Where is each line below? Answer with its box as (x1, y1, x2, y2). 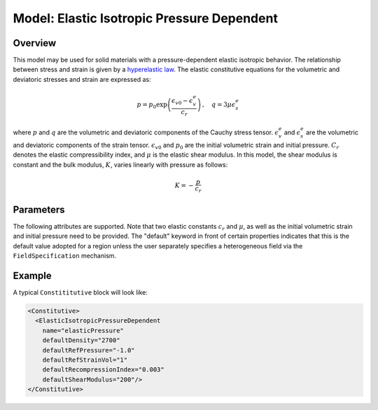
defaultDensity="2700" (42, 337, 120, 344)
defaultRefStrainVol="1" (42, 356, 128, 364)
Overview (13, 37, 57, 49)
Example (13, 269, 52, 281)
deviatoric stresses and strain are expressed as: (13, 75, 151, 83)
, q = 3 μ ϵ (202, 101, 236, 108)
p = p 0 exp (136, 101, 168, 110)
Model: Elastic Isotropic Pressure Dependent (13, 10, 278, 26)
